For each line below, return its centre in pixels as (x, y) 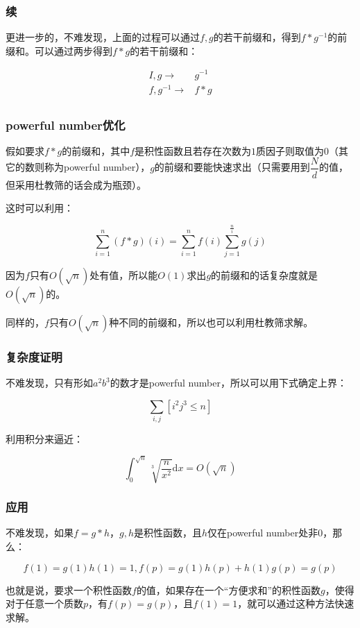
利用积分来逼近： (44, 438)
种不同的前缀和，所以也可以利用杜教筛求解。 (211, 322)
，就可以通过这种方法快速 (296, 603)
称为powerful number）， (97, 167)
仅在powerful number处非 (263, 533)
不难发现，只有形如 (49, 383)
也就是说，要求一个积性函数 (69, 589)
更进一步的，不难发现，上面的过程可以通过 (103, 37)
